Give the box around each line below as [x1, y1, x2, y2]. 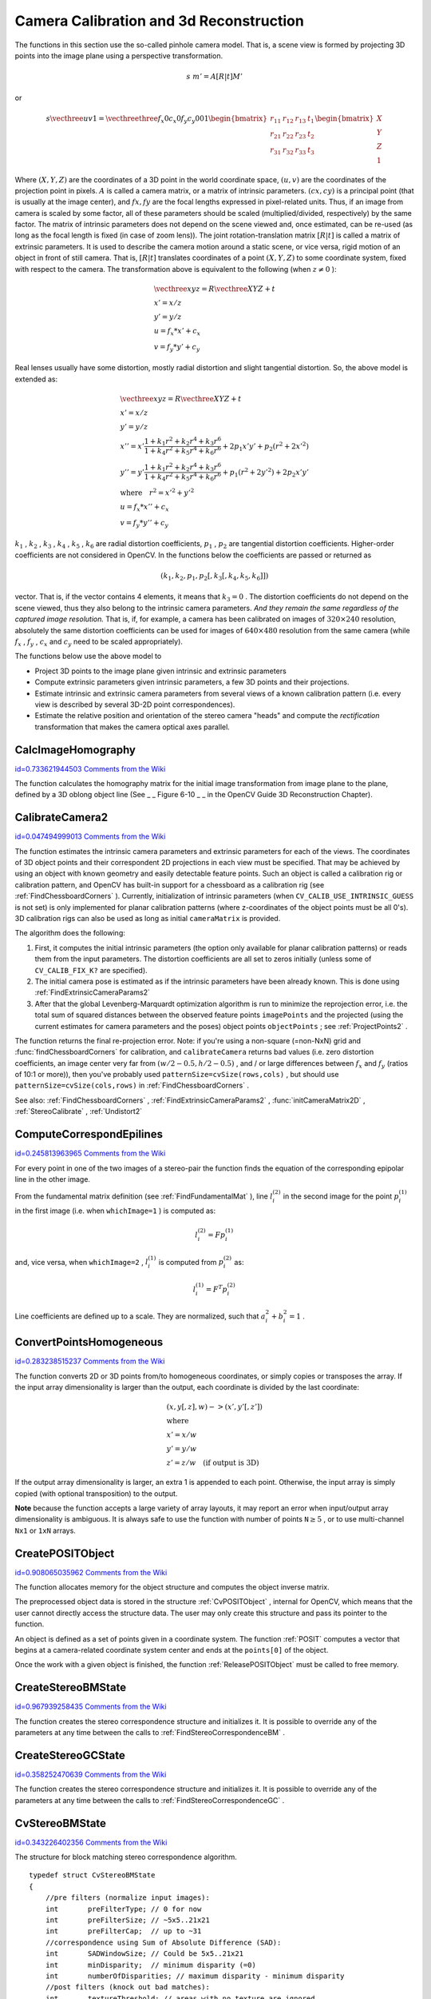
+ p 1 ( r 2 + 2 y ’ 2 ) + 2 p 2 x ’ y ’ [222, 466, 309, 479]
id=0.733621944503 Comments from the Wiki [14, 764, 166, 773]
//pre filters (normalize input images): [45, 1893, 211, 1902]
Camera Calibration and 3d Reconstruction [14, 12, 305, 30]
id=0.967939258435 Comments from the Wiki [14, 1702, 167, 1711]
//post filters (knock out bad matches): [45, 1983, 211, 1992]
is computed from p [158, 1257, 224, 1267]
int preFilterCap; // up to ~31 [45, 1927, 202, 1936]
